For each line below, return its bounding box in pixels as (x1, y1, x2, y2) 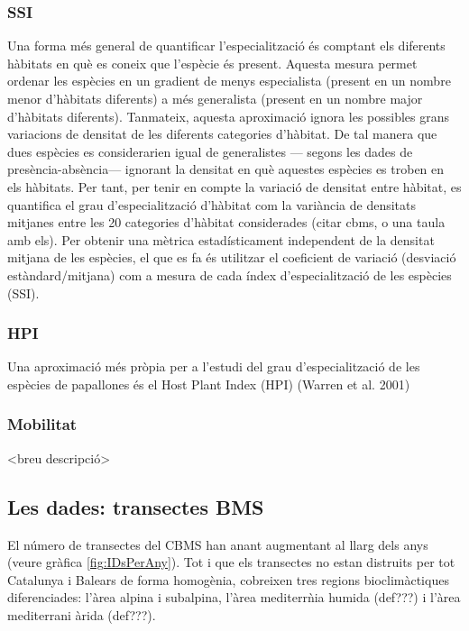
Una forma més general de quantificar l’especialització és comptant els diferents (7, 36, 446, 55)
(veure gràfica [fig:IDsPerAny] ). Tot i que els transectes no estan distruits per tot (7, 553, 455, 572)
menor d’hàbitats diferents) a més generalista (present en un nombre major (7, 89, 423, 107)
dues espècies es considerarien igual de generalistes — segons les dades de (7, 142, 413, 160)
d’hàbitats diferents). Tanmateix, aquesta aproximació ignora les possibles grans (7, 106, 450, 125)
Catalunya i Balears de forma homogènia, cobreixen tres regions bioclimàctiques (7, 570, 449, 589)
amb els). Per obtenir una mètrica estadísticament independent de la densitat (7, 230, 435, 249)
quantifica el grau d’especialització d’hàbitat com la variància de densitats (7, 195, 416, 214)
